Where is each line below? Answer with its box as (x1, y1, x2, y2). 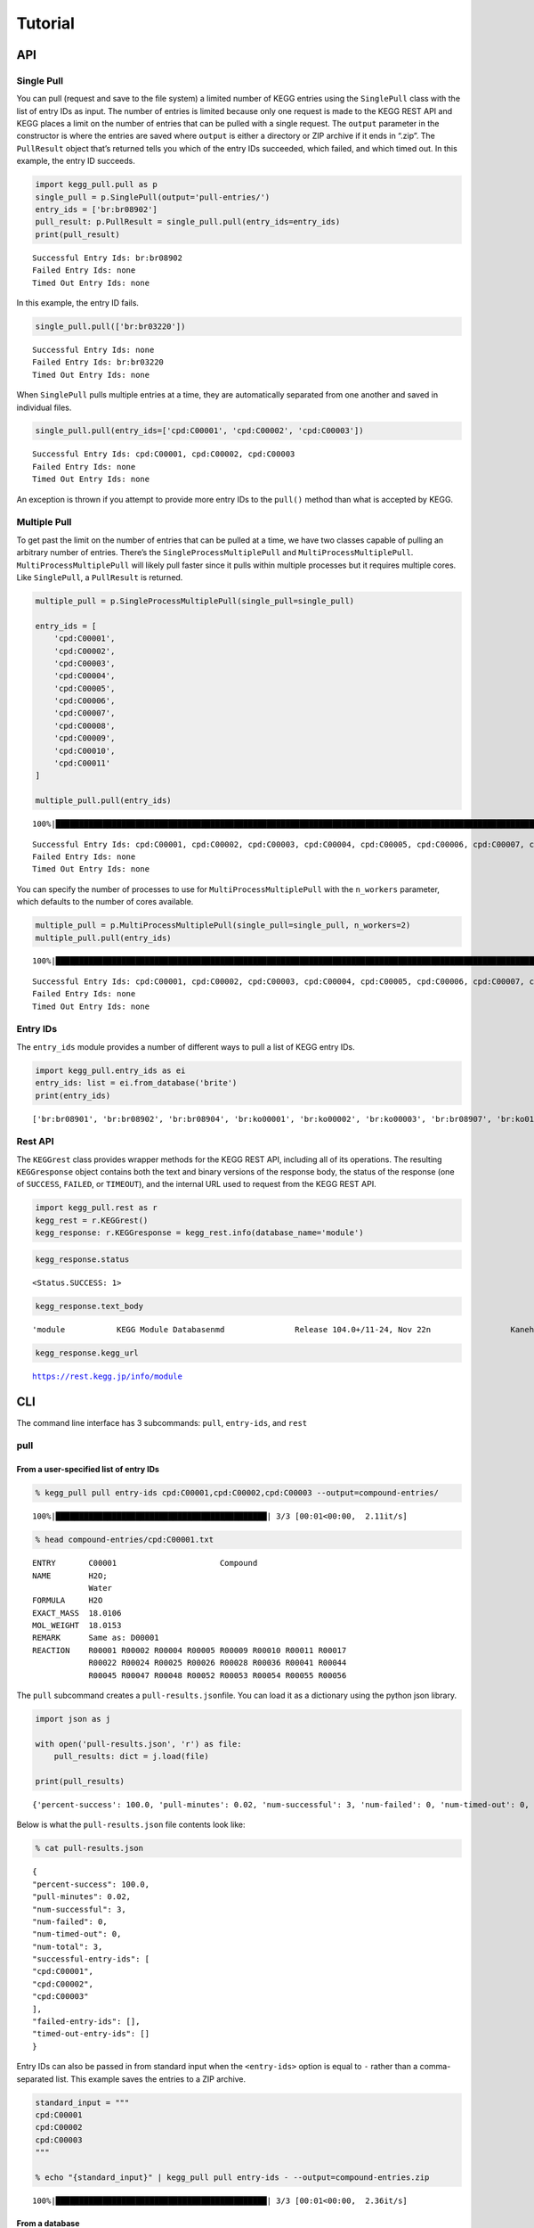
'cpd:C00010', (53, 745, 116, 756)
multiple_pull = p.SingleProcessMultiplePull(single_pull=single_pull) (35, 595, 355, 606)
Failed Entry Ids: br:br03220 (32, 357, 165, 367)
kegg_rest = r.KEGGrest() (35, 1215, 149, 1225)
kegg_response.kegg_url (35, 1347, 140, 1358)
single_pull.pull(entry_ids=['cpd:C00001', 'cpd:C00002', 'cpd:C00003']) (35, 426, 364, 436)
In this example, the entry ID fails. (16, 297, 140, 307)
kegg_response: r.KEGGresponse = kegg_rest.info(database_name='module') (35, 1228, 364, 1238)
